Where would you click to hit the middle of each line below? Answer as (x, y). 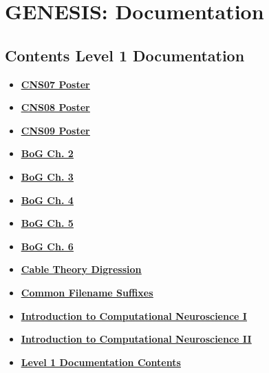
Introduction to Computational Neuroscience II (136, 339)
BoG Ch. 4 (47, 200)
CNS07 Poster (55, 84)
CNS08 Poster (55, 107)
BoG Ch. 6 (47, 246)
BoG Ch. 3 (47, 176)
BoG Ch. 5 (47, 223)
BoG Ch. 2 (47, 153)
